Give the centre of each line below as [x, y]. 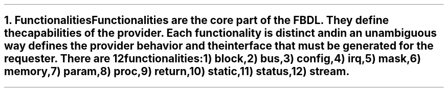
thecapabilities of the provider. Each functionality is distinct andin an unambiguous [220, 33]
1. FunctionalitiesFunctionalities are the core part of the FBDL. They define [197, 20]
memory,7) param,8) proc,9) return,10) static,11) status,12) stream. [177, 72]
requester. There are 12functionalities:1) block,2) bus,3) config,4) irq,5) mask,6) [213, 59]
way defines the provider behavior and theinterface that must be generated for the [219, 46]
